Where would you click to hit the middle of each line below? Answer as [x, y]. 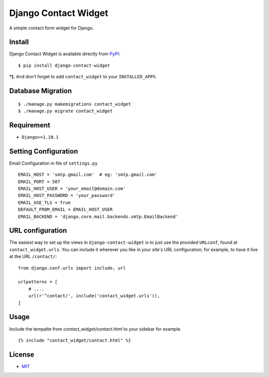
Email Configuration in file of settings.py [54, 163]
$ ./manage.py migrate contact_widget [66, 111]
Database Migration [41, 91]
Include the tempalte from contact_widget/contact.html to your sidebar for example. [95, 329]
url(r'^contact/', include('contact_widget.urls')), [94, 296]
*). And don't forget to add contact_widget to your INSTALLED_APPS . [83, 77]
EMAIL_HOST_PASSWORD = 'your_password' [67, 195]
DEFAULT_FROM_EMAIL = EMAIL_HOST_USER [66, 210]
